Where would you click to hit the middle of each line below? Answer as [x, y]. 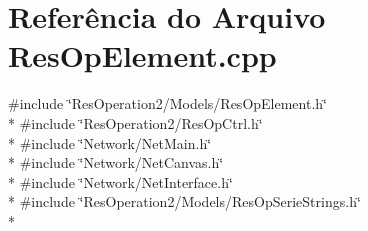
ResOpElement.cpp [142, 55]
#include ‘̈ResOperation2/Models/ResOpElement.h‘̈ [167, 103]
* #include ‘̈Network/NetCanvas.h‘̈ [116, 162]
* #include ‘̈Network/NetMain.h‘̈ [110, 142]
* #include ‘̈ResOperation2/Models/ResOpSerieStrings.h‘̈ [184, 201]
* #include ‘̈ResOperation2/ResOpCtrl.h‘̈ [135, 122]
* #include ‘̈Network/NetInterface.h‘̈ [120, 181]
